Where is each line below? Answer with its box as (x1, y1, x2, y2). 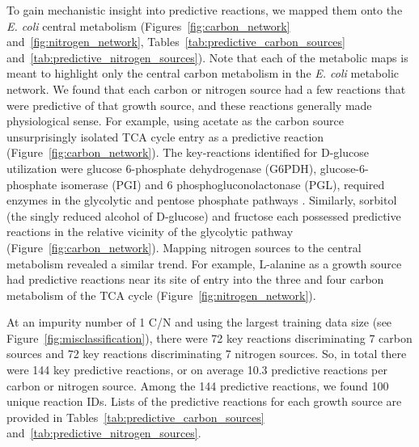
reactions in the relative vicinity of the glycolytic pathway (6, 223, 294, 240)
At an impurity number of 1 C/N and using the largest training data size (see (6, 314, 392, 331)
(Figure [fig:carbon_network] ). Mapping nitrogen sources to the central (6, 238, 362, 255)
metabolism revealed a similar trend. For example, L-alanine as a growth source (6, 255, 402, 272)
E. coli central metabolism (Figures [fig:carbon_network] (6, 17, 290, 34)
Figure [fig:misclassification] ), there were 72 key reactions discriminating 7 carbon (6, 329, 413, 346)
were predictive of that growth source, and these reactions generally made (6, 96, 372, 113)
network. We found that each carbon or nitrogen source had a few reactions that (6, 80, 406, 97)
